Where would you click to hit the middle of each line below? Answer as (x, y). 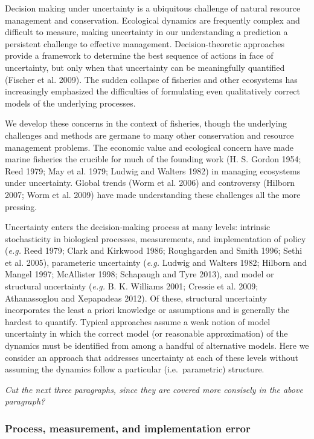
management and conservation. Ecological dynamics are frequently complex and (152, 20)
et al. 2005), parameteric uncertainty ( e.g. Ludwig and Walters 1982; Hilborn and (156, 262)
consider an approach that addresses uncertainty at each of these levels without (152, 357)
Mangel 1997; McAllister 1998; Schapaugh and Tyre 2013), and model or (139, 274)
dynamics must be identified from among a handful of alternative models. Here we (157, 345)
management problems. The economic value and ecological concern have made (149, 147)
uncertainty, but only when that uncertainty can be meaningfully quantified (145, 67)
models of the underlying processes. (70, 103)
